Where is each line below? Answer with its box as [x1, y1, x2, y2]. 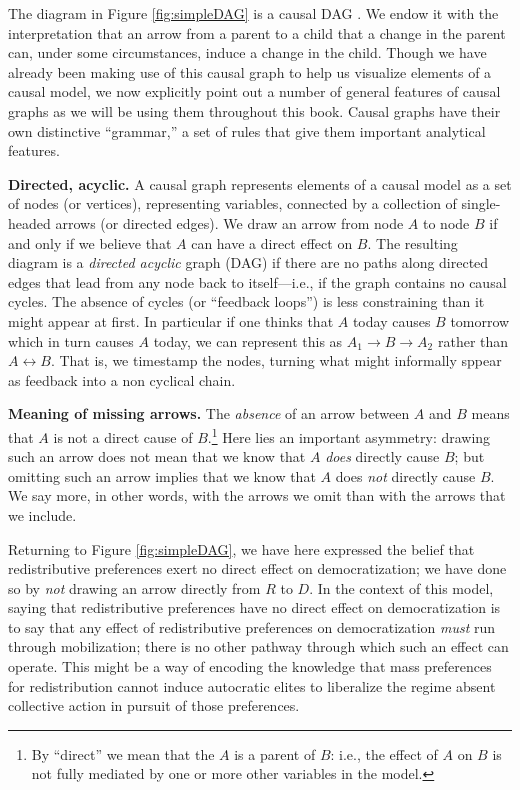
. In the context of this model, [309, 577, 494, 598]
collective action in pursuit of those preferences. [8, 695, 300, 716]
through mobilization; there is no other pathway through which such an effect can [8, 636, 509, 657]
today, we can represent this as [153, 330, 343, 351]
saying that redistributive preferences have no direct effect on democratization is [8, 597, 501, 618]
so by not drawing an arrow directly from [8, 577, 261, 598]
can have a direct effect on [191, 232, 353, 253]
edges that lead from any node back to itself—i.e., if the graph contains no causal [8, 271, 507, 292]
